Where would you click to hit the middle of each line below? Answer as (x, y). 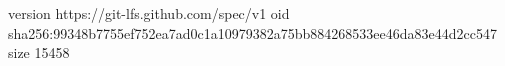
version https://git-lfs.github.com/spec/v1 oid (149, 13)
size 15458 (39, 52)
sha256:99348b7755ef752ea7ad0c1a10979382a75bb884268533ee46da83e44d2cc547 (252, 32)
